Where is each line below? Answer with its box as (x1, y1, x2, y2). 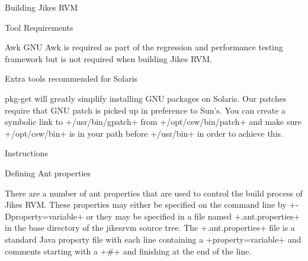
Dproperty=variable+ (5, 210, 84, 222)
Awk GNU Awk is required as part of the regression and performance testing (5, 41, 283, 53)
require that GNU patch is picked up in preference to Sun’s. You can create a (5, 104, 286, 116)
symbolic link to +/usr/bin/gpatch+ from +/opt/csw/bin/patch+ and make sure (5, 115, 301, 128)
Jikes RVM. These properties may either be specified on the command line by (5, 198, 287, 211)
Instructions (5, 147, 48, 159)
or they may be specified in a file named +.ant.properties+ (86, 210, 300, 222)
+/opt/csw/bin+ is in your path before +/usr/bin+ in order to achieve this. (5, 127, 283, 139)
